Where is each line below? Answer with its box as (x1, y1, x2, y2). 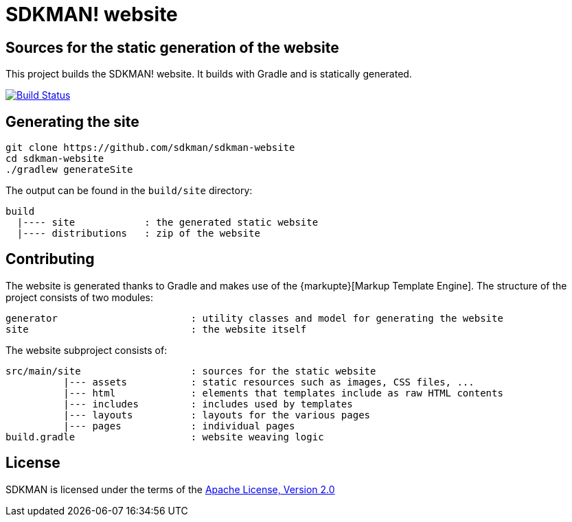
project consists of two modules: (5, 291, 153, 303)
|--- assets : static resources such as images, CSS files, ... (63, 376, 474, 388)
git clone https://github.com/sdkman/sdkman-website (5, 142, 295, 154)
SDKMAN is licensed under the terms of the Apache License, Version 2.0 (5, 483, 335, 495)
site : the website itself (5, 323, 307, 335)
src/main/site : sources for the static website (5, 365, 376, 377)
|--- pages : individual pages (63, 420, 295, 431)
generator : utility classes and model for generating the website (5, 312, 503, 324)
